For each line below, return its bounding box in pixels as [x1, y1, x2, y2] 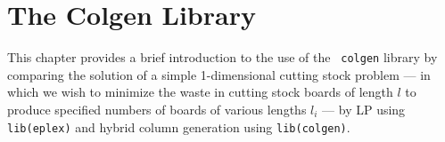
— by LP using [322, 99, 406, 118]
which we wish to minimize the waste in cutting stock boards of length [7, 83, 393, 101]
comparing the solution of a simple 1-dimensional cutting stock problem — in [7, 65, 431, 83]
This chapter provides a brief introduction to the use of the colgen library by [7, 48, 438, 67]
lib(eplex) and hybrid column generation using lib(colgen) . [7, 117, 350, 136]
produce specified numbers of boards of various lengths [7, 99, 307, 118]
